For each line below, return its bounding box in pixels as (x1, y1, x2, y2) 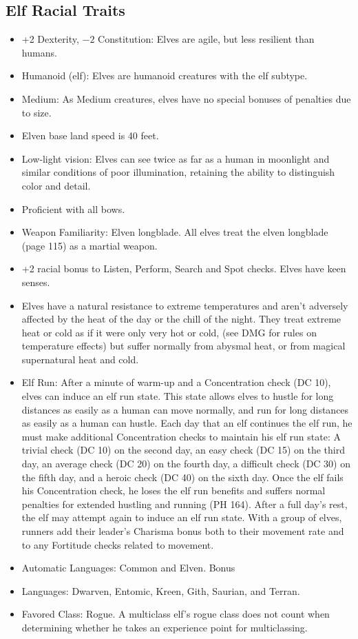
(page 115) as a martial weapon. (21, 238, 158, 252)
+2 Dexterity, (21, 32, 79, 46)
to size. (21, 105, 52, 119)
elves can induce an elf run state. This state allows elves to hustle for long (21, 389, 334, 403)
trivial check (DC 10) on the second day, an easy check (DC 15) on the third (21, 443, 345, 457)
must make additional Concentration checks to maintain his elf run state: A (21, 429, 341, 443)
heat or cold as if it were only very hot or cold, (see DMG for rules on (21, 325, 317, 339)
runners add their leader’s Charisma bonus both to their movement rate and (21, 524, 344, 538)
